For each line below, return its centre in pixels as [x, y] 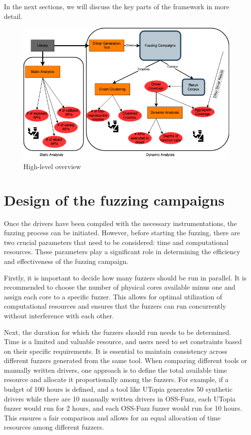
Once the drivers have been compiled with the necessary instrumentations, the [120, 223]
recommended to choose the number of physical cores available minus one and [120, 287]
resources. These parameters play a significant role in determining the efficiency [122, 252]
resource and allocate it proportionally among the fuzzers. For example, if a [116, 379]
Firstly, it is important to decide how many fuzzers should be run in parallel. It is [125, 277]
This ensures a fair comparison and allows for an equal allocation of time [112, 417]
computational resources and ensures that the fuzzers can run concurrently [115, 306]
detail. [13, 16]
